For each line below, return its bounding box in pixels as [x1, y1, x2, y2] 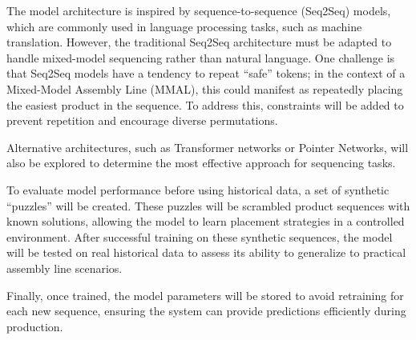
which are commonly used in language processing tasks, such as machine [6, 18, 362, 34]
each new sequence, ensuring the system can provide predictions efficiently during [6, 302, 406, 319]
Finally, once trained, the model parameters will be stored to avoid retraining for [6, 286, 404, 303]
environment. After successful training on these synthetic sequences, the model [6, 228, 393, 245]
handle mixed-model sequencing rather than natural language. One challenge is [6, 49, 395, 66]
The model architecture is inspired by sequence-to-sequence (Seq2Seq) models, [6, 2, 391, 18]
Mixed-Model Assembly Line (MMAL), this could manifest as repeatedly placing [6, 80, 403, 97]
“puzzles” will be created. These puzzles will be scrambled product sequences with [6, 197, 410, 214]
